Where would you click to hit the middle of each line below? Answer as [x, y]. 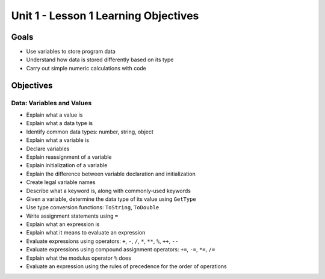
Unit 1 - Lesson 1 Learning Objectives [105, 16]
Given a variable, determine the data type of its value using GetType [111, 199]
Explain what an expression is [63, 224]
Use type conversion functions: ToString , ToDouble [93, 207]
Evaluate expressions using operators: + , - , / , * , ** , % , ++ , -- [102, 241]
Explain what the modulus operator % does [79, 258]
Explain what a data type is [60, 123]
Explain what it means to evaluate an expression [86, 233]
